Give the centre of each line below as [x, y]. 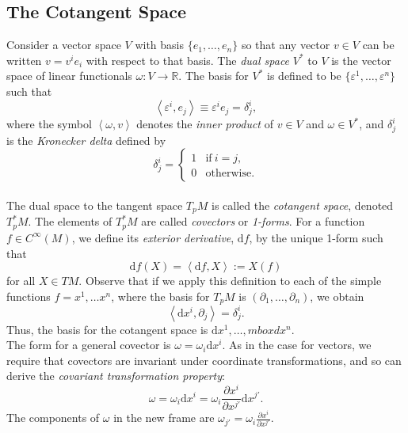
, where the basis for [160, 296]
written [24, 60]
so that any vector [286, 45]
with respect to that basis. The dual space [188, 60]
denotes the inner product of [205, 124]
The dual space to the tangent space [95, 205]
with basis [159, 45]
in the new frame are [164, 418]
